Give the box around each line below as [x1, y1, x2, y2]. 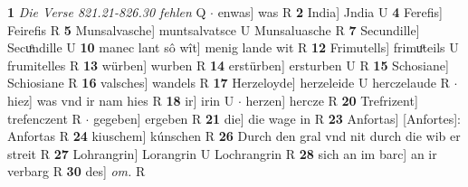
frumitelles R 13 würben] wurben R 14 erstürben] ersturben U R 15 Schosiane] [7, 55, 449, 74]
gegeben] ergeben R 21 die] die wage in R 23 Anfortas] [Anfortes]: [93, 108, 461, 127]
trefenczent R [7, 108, 81, 127]
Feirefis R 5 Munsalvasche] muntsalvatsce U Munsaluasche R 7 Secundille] [7, 20, 420, 39]
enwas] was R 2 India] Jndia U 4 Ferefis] [217, 3, 444, 21]
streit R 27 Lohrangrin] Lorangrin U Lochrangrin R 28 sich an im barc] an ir [7, 144, 437, 163]
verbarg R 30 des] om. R [7, 162, 146, 181]
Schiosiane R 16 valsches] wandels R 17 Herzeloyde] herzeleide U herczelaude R [7, 73, 450, 92]
